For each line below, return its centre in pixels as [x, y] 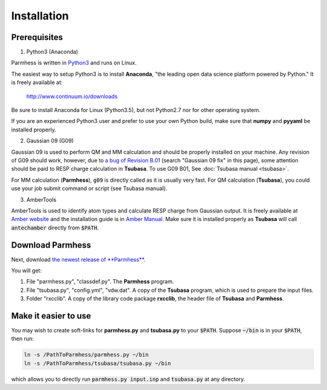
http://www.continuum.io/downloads [72, 96]
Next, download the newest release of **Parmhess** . [78, 259]
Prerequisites [37, 37]
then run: [23, 339]
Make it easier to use [51, 316]
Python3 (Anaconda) [52, 52]
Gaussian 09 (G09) [50, 141]
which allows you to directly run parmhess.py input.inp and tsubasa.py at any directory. [128, 379]
